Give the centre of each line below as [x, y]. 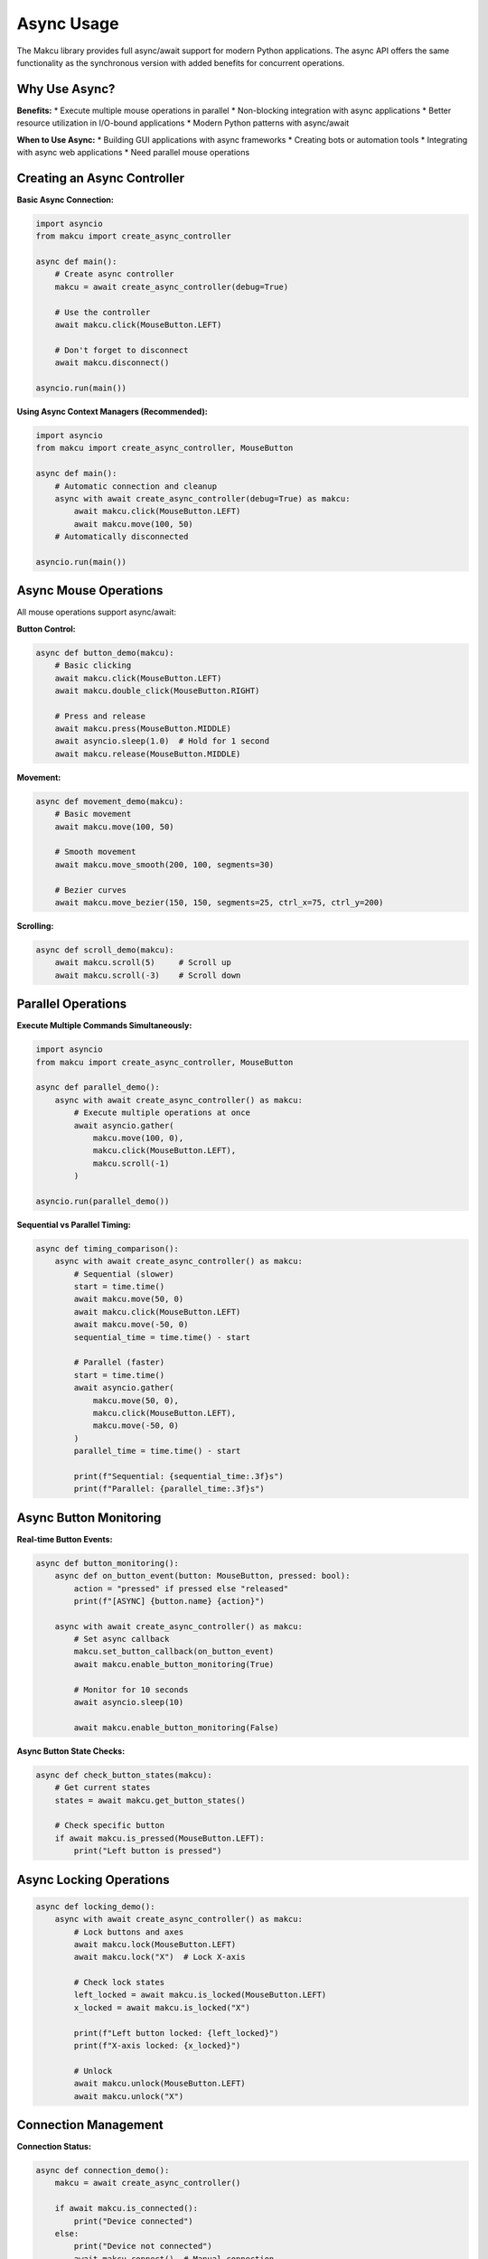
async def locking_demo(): [95, 1906]
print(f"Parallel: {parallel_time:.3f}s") [169, 1489]
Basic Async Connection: [66, 200]
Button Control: [46, 629]
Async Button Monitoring [89, 1518]
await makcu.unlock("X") [129, 2096]
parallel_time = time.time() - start [157, 1451]
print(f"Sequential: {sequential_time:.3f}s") [178, 1476]
